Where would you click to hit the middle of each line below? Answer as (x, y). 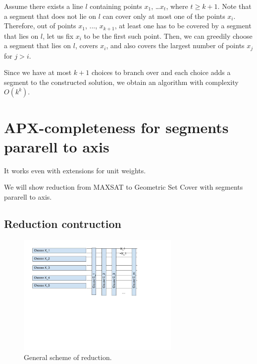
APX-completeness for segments (116, 127)
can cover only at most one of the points (164, 16)
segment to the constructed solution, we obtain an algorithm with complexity (121, 82)
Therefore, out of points (40, 26)
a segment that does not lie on (50, 16)
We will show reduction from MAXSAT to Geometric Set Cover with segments (124, 187)
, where (177, 6)
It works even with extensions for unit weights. (75, 170)
